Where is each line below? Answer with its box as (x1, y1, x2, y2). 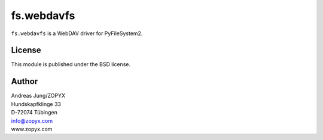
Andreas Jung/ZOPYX (11, 92, 66, 99)
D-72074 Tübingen (11, 109, 58, 116)
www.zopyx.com (11, 125, 53, 132)
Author (11, 76, 38, 86)
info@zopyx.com (11, 117, 53, 125)
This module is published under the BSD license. (11, 61, 131, 68)
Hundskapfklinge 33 (11, 100, 61, 107)
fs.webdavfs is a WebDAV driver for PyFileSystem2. (11, 30, 143, 37)
